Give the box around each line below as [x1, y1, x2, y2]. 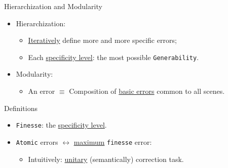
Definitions [4, 102, 38, 113]
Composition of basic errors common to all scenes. [69, 86, 225, 96]
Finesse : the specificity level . [16, 120, 107, 130]
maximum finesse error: [73, 136, 152, 147]
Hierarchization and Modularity [4, 1, 102, 11]
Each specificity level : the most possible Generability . [28, 51, 199, 62]
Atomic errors [16, 136, 58, 147]
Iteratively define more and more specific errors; [28, 35, 177, 45]
